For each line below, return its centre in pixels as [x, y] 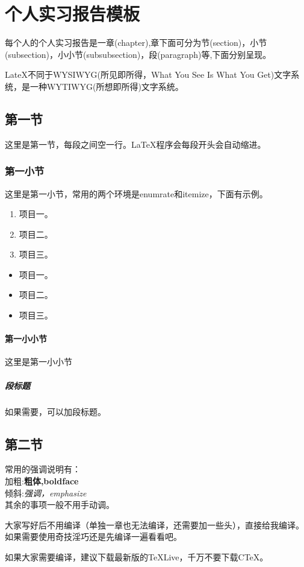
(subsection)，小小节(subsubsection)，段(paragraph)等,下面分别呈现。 [138, 54]
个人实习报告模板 [73, 14]
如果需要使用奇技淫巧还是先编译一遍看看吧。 [93, 537]
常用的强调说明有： [43, 469]
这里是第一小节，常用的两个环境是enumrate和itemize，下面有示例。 [136, 193]
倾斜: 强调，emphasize [46, 493]
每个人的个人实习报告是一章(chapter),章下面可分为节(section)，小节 [136, 43]
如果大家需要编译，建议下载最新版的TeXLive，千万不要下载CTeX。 [137, 556]
